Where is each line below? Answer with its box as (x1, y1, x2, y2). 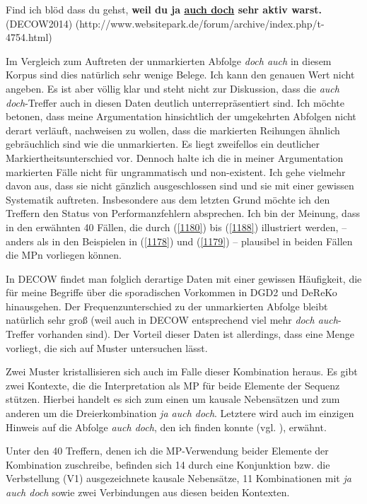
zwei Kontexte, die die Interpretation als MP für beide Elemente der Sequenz (6, 377, 340, 392)
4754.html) (6, 30, 52, 45)
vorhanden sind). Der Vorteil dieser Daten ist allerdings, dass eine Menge (37, 327, 355, 341)
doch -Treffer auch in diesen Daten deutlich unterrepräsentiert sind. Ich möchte (6, 95, 344, 110)
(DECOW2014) (6, 16, 73, 30)
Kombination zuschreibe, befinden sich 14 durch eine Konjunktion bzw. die (6, 457, 330, 471)
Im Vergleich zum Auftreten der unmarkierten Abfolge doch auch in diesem (6, 53, 332, 68)
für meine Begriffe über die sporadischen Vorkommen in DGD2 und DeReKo (6, 285, 337, 300)
